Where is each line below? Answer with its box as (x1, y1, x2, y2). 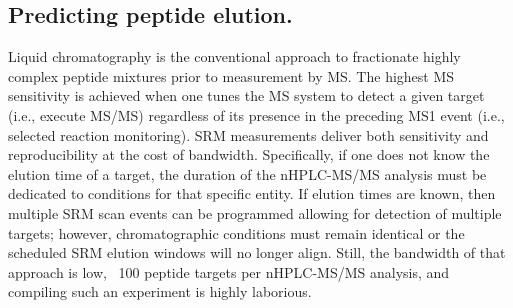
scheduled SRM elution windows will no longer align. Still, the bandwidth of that (8, 242, 506, 263)
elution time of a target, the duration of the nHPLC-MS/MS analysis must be (8, 163, 487, 184)
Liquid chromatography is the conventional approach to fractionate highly (8, 46, 461, 67)
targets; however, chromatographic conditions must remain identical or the (8, 222, 465, 243)
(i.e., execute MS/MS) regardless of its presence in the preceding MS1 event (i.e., (8, 104, 505, 125)
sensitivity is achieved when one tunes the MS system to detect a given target (8, 85, 485, 106)
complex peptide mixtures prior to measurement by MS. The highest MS (8, 65, 455, 86)
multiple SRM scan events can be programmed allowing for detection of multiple (8, 202, 502, 223)
